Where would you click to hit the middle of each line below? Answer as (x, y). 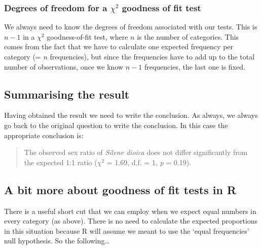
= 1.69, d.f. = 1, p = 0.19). (149, 162)
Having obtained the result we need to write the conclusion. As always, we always (131, 115)
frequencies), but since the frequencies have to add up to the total (152, 56)
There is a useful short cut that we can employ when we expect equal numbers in (130, 211)
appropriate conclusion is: (44, 135)
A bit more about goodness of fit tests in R (120, 189)
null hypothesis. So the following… (57, 241)
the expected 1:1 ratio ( (61, 162)
